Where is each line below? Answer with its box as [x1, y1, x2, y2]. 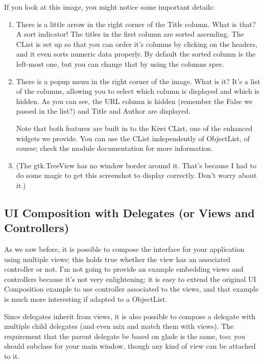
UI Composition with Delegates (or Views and [4, 204, 255, 220]
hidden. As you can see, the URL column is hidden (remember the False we [16, 95, 253, 106]
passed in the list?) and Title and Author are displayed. [16, 106, 190, 116]
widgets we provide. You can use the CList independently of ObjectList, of [16, 133, 250, 143]
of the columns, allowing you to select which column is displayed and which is [16, 86, 259, 96]
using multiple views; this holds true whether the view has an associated [4, 253, 231, 264]
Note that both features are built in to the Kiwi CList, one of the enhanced [16, 122, 253, 133]
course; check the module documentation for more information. [16, 143, 213, 153]
